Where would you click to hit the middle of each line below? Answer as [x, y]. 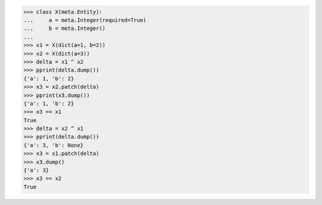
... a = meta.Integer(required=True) [85, 20]
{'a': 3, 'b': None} [53, 145]
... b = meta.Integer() [64, 29]
